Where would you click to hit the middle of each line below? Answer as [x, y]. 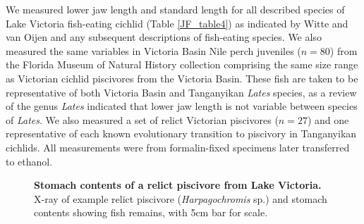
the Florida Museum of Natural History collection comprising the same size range [182, 64]
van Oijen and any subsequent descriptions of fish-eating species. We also [164, 37]
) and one [328, 119]
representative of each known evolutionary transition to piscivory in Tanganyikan [181, 133]
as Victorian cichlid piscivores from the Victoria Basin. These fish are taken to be [182, 78]
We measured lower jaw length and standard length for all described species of [175, 9]
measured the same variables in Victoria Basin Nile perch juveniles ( [153, 50]
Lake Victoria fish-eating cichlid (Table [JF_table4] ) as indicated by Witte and [177, 23]
